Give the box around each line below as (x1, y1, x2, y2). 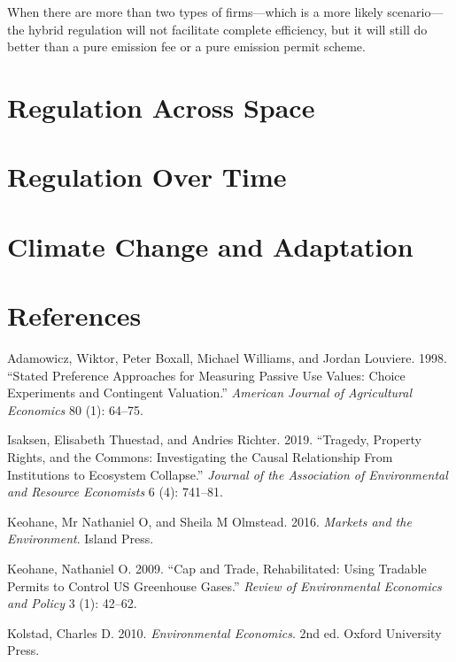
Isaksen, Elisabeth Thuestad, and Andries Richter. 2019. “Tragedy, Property (7, 430, 421, 449)
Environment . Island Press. (7, 529, 154, 548)
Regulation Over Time (7, 158, 287, 195)
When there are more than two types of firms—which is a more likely (7, 3, 383, 20)
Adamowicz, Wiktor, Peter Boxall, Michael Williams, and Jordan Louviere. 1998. (7, 349, 447, 367)
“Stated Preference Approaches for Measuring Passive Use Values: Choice (7, 366, 406, 384)
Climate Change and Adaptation (7, 227, 413, 264)
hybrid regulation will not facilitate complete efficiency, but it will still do (28, 19, 428, 38)
